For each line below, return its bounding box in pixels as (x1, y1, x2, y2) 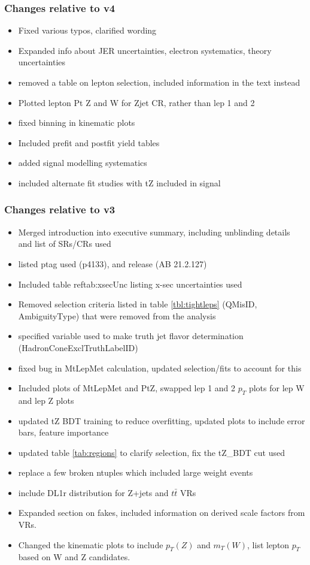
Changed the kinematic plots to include (18, 538, 163, 551)
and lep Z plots (18, 394, 74, 406)
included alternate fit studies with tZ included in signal (18, 176, 221, 189)
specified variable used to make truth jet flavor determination (18, 330, 244, 342)
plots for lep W (248, 382, 305, 394)
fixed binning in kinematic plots (18, 116, 135, 129)
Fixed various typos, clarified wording (18, 24, 157, 37)
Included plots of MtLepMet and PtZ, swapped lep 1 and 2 (18, 382, 236, 394)
